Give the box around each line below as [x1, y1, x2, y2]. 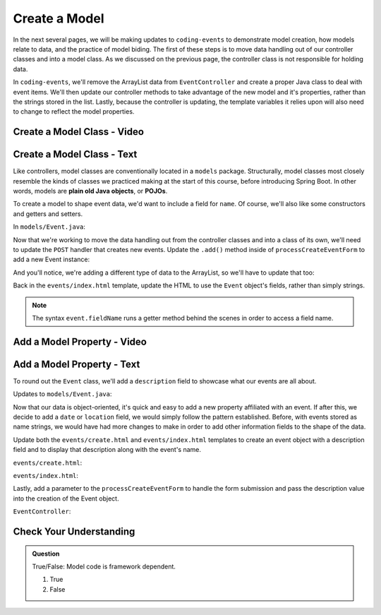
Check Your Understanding [13, 525, 135, 537]
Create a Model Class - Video [13, 126, 145, 138]
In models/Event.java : [13, 222, 86, 231]
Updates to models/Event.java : [13, 390, 112, 398]
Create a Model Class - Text [13, 148, 138, 160]
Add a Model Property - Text [13, 358, 140, 370]
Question [32, 549, 60, 558]
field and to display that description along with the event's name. [13, 446, 201, 454]
